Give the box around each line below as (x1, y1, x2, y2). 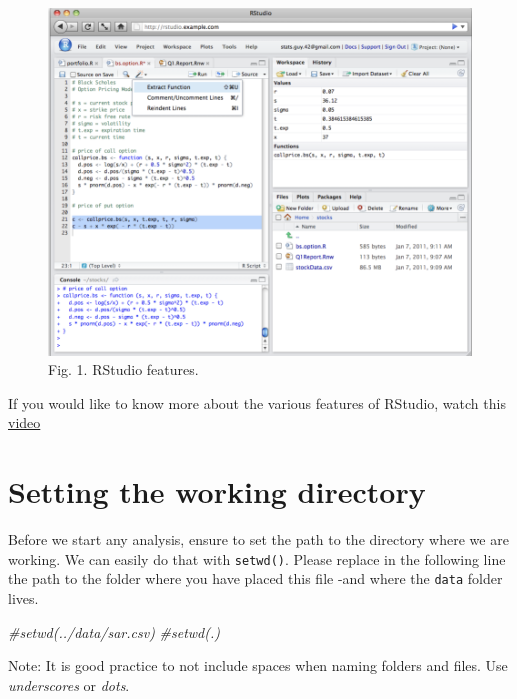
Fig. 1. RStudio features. (48, 359, 199, 380)
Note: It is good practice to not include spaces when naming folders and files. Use (8, 655, 508, 676)
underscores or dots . (8, 674, 130, 695)
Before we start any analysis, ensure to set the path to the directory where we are (8, 529, 509, 550)
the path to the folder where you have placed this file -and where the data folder (8, 568, 503, 589)
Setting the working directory (8, 471, 426, 512)
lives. (8, 587, 39, 608)
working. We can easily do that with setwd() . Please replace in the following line (8, 548, 506, 569)
